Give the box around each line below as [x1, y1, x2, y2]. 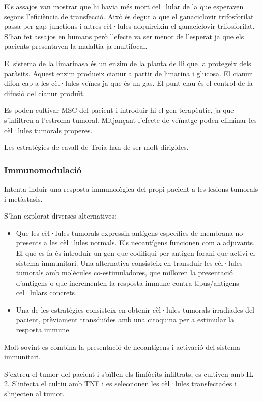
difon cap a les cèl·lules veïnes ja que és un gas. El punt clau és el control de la [4, 78, 253, 88]
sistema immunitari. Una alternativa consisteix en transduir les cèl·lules [16, 257, 243, 268]
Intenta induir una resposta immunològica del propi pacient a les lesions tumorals [4, 183, 258, 194]
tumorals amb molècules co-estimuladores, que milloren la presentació [16, 267, 233, 278]
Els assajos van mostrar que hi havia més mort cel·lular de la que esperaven [4, 1, 244, 11]
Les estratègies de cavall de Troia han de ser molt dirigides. [4, 142, 189, 152]
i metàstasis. [4, 193, 43, 204]
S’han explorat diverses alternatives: [4, 210, 117, 221]
